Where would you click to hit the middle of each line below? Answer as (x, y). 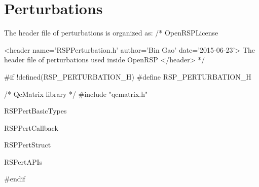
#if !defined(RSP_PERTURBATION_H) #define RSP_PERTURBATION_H (128, 76)
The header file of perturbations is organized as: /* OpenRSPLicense (111, 33)
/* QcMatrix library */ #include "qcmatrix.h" (76, 93)
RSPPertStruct (28, 145)
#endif (15, 179)
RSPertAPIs (23, 161)
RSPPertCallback (31, 127)
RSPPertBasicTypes (35, 111)
